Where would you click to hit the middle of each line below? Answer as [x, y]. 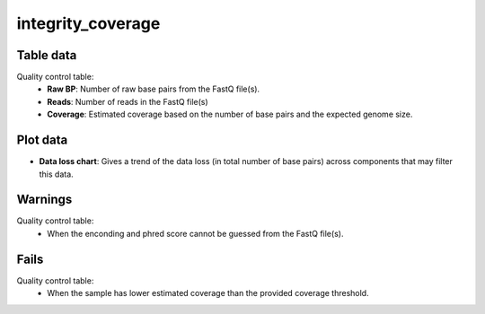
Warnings [44, 200]
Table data [47, 55]
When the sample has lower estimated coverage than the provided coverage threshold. [208, 293]
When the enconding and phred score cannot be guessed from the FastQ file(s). [195, 233]
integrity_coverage [88, 23]
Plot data [42, 140]
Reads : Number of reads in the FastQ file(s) [128, 101]
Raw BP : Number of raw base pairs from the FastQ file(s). [154, 89]
